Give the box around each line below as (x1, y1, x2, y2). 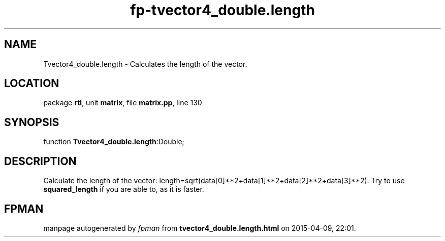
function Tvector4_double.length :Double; (43, 137, 184, 146)
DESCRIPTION (4, 154, 77, 168)
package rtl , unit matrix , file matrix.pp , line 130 (43, 98, 202, 107)
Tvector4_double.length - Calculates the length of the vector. (43, 59, 247, 68)
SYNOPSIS (4, 115, 59, 129)
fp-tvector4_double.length (130, 2, 315, 19)
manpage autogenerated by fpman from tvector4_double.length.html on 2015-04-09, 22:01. (43, 223, 356, 232)
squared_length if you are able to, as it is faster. (43, 185, 204, 194)
